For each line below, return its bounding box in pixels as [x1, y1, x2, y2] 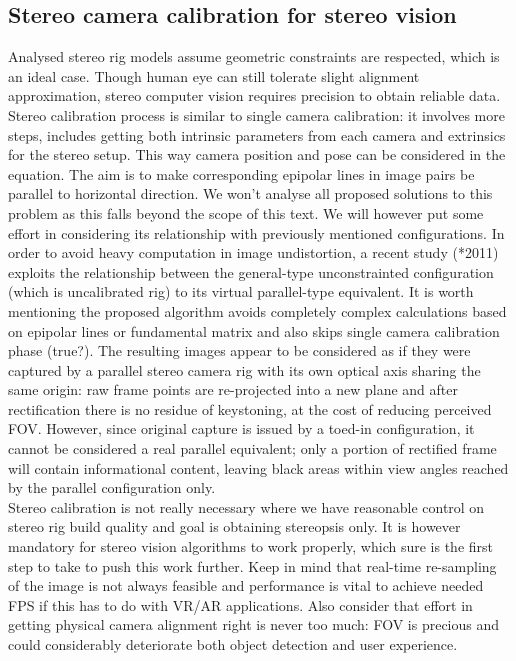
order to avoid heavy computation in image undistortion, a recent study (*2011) [8, 242, 499, 263]
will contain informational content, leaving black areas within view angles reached [8, 457, 509, 478]
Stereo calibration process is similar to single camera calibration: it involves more [8, 104, 505, 125]
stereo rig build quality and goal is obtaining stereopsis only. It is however [8, 516, 461, 537]
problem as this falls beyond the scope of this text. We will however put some [8, 202, 484, 223]
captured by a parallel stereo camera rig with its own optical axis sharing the [8, 359, 481, 380]
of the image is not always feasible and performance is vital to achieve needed [8, 575, 484, 596]
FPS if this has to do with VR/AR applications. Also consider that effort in [8, 594, 473, 615]
